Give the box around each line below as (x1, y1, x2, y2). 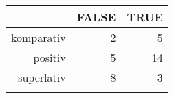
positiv (33, 49, 66, 65)
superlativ (18, 69, 66, 85)
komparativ (11, 29, 66, 45)
